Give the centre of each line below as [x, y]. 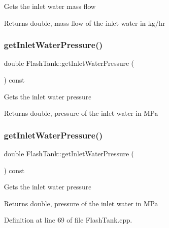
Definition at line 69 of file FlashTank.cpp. [68, 220]
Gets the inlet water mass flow [50, 6]
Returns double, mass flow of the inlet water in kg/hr [85, 23]
